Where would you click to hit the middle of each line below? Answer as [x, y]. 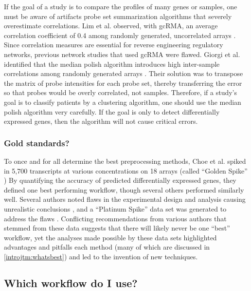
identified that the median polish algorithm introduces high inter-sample [112, 64]
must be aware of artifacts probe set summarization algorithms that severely [118, 16]
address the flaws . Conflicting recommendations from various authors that [115, 218]
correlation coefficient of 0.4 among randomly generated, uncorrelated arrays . [120, 35]
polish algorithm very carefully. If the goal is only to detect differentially [112, 111]
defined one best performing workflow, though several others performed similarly [124, 189]
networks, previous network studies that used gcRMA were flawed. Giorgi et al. [122, 54]
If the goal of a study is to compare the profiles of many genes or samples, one [121, 6]
